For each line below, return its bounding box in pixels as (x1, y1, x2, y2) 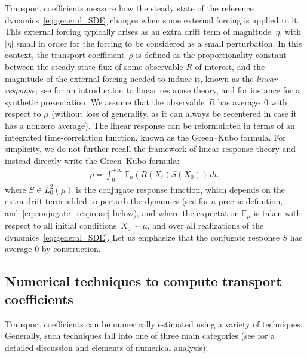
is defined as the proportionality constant (136, 48, 287, 61)
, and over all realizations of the (147, 219, 264, 232)
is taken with (253, 206, 302, 219)
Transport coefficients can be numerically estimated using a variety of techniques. (5, 317, 303, 330)
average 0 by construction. (5, 242, 101, 255)
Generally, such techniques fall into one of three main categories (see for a (5, 329, 275, 342)
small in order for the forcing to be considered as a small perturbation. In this (16, 37, 302, 49)
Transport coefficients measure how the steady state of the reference (5, 2, 254, 14)
